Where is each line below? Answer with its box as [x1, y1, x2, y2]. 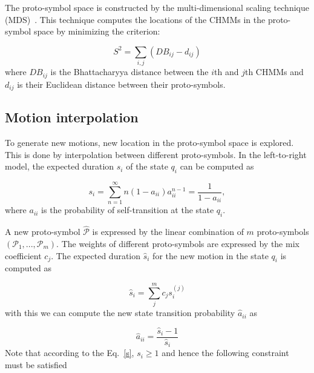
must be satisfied [5, 358, 67, 371]
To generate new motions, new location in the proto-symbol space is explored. [5, 136, 294, 149]
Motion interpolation [5, 108, 139, 127]
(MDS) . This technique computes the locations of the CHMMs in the [5, 13, 266, 25]
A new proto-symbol [5, 225, 80, 238]
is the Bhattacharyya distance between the [50, 65, 209, 78]
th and [214, 65, 239, 78]
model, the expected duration [5, 160, 114, 173]
